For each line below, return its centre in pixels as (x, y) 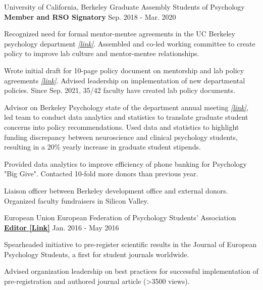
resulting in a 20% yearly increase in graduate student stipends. (102, 147)
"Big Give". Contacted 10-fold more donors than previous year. (101, 174)
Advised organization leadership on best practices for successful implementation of (131, 271)
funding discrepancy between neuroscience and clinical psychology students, (121, 137)
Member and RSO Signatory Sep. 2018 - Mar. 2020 (90, 16)
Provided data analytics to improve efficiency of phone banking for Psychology (125, 163)
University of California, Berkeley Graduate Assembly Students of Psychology (124, 7)
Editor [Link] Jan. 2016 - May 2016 (62, 227)
